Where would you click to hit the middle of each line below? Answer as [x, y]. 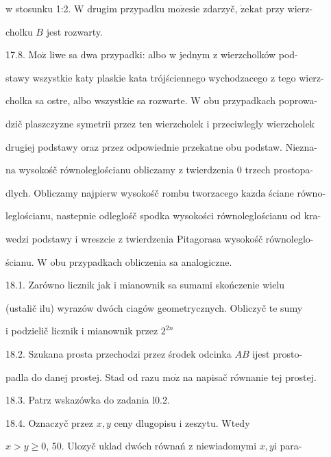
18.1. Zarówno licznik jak [58, 285]
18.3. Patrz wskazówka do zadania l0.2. [88, 400]
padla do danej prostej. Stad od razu [83, 376]
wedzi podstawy [39, 238]
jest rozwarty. [74, 31]
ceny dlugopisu [145, 422]
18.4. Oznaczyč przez [49, 422]
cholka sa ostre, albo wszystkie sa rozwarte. [97, 100]
